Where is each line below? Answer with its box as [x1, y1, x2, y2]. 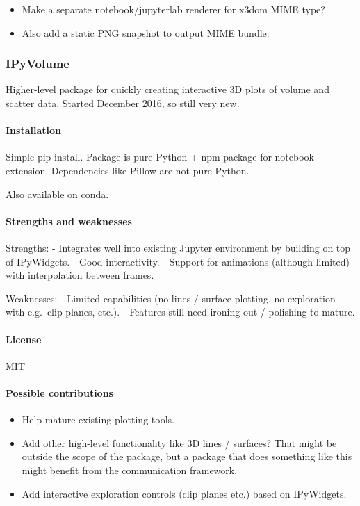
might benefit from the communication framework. [22, 462, 238, 477]
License [6, 332, 42, 346]
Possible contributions [6, 385, 113, 400]
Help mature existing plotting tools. [22, 412, 174, 427]
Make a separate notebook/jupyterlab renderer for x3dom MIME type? [22, 2, 325, 16]
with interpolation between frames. [6, 268, 154, 282]
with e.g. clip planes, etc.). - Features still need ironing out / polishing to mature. [6, 304, 355, 319]
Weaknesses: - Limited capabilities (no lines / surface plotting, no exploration [6, 291, 336, 305]
